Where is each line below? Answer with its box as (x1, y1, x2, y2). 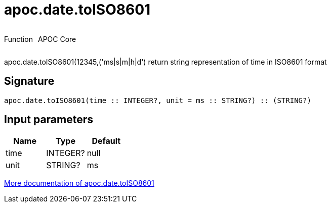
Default (92, 136, 121, 146)
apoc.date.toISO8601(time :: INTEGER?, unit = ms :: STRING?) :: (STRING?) (4, 96, 311, 105)
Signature (4, 75, 55, 88)
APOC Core (37, 34, 76, 43)
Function (4, 34, 33, 43)
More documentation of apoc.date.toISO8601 (4, 179, 154, 188)
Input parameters (4, 113, 94, 126)
